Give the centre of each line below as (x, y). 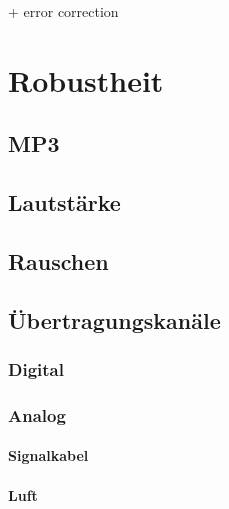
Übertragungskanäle (114, 319)
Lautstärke (64, 202)
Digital (36, 369)
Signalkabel (48, 455)
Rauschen (58, 260)
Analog (37, 414)
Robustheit (86, 79)
